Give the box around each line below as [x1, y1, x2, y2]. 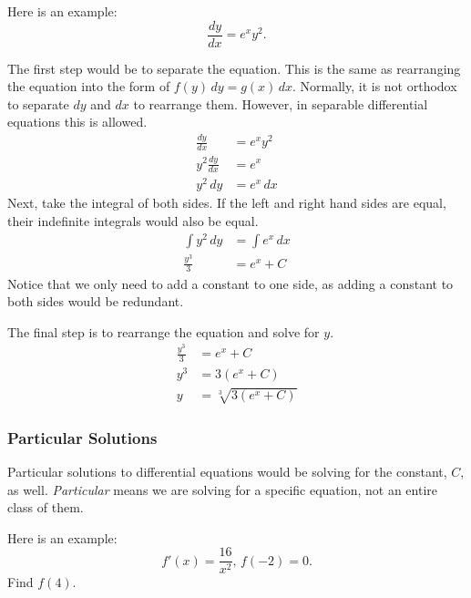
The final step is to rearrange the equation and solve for [7, 322, 320, 341]
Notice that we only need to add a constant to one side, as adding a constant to [7, 273, 454, 293]
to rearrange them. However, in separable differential [133, 94, 428, 113]
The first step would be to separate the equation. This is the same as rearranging [7, 58, 461, 77]
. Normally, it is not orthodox [292, 77, 457, 96]
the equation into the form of [7, 77, 170, 96]
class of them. [7, 498, 84, 517]
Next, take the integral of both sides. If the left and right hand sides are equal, [7, 193, 446, 212]
